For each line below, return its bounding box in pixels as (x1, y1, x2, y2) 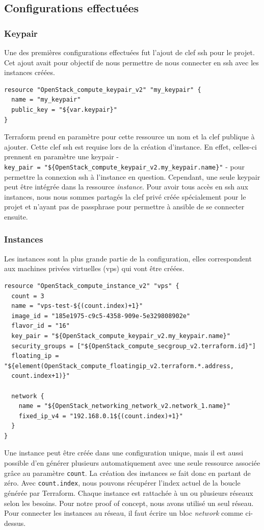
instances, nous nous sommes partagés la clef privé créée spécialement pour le (4, 191, 246, 202)
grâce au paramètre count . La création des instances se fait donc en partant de (4, 467, 251, 478)
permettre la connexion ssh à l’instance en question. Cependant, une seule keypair (4, 171, 260, 182)
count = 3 (11, 292, 44, 300)
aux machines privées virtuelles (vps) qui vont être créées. (4, 263, 184, 274)
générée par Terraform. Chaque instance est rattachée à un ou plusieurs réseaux (4, 487, 253, 498)
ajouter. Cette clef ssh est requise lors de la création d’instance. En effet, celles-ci (4, 141, 257, 152)
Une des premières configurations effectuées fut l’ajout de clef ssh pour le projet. (4, 47, 255, 57)
